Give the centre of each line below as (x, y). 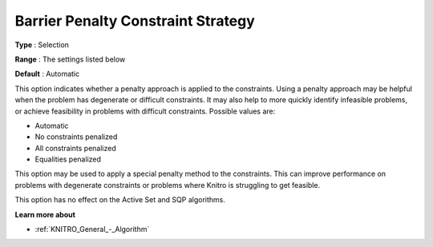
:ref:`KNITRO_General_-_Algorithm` (92, 229)
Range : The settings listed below (70, 59)
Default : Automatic (47, 74)
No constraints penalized (76, 137)
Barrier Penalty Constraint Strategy (135, 21)
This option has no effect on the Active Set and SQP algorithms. (120, 200)
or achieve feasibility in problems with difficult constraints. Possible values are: (145, 111)
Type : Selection (42, 45)
